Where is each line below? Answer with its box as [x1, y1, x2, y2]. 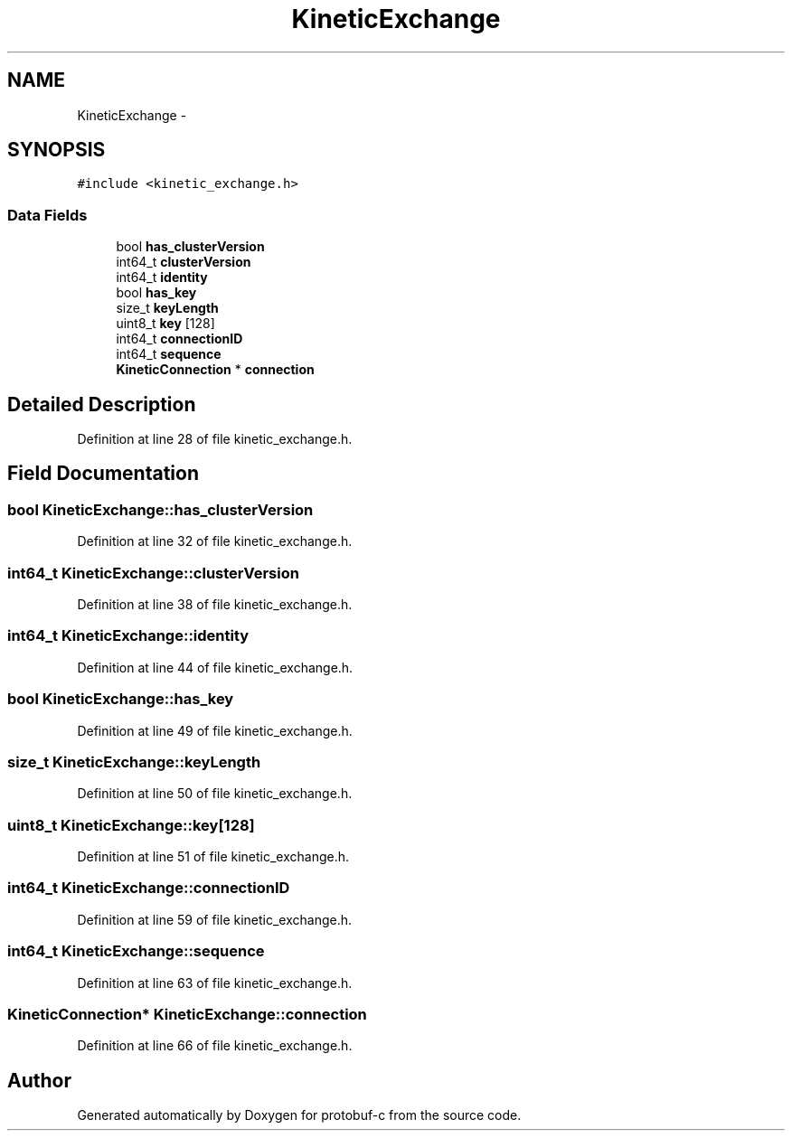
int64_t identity [116, 269, 208, 286]
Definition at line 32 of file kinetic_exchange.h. [77, 533, 353, 550]
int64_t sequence [116, 346, 222, 362]
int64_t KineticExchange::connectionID [7, 879, 290, 898]
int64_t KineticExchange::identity [7, 626, 250, 645]
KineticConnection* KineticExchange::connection [7, 1004, 367, 1023]
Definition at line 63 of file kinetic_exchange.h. [77, 974, 353, 991]
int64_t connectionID [116, 331, 243, 347]
